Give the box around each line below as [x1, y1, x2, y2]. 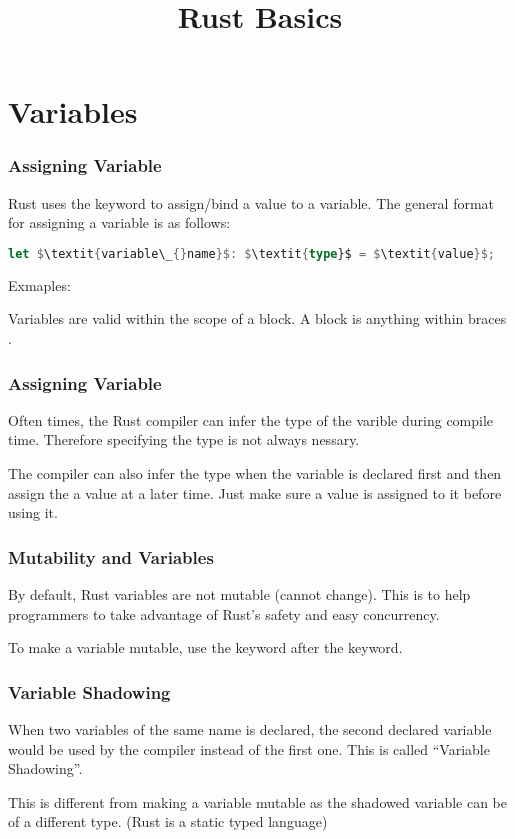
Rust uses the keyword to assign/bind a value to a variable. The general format [8, 192, 495, 213]
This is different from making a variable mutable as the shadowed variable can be [8, 791, 507, 812]
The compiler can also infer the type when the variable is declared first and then [8, 463, 502, 484]
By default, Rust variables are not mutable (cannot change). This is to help [8, 584, 471, 605]
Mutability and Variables [8, 544, 214, 569]
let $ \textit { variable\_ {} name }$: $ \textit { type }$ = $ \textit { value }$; [8, 246, 496, 261]
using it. [8, 502, 58, 523]
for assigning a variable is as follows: [8, 212, 231, 233]
